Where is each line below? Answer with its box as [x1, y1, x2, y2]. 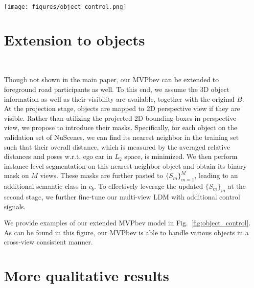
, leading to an [194, 170, 238, 180]
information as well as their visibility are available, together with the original [4, 93, 235, 104]
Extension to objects [4, 29, 145, 49]
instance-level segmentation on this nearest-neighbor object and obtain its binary [4, 160, 247, 171]
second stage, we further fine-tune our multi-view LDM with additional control [4, 191, 240, 201]
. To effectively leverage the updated [94, 181, 203, 191]
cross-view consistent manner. [4, 237, 93, 247]
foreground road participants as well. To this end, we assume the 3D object [4, 84, 230, 94]
